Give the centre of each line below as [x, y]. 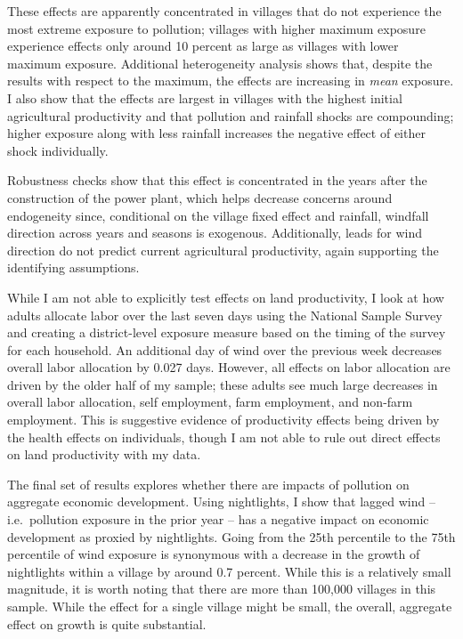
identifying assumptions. [73, 267]
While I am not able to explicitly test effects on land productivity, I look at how [226, 297]
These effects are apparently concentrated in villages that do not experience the [224, 11]
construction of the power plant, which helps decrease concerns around [200, 197]
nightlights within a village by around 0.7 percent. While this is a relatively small [229, 571]
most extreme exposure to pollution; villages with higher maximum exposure [216, 28]
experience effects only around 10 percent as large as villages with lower [203, 46]
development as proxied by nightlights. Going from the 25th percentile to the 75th [231, 536]
